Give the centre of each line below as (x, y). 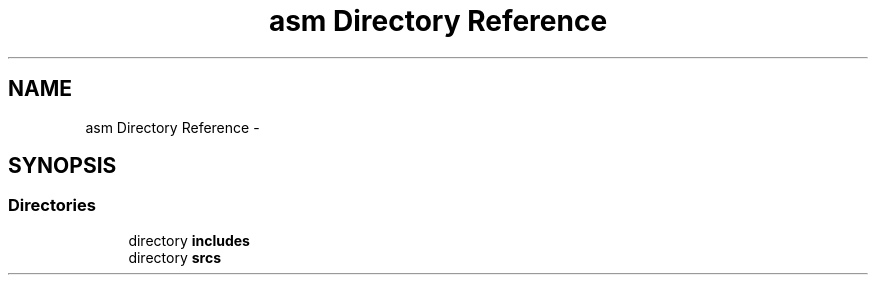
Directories (52, 205)
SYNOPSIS (62, 166)
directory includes (189, 240)
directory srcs (174, 257)
